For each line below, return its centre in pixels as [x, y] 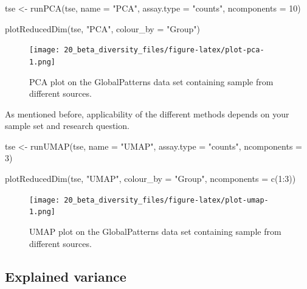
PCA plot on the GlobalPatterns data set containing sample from [151, 81]
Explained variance [66, 276]
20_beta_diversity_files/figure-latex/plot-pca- [164, 50]
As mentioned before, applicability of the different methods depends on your [147, 113]
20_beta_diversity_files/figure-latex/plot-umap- [166, 200]
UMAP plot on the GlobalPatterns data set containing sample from [155, 231]
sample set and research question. [67, 126]
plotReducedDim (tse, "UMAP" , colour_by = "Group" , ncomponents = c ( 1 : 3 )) [150, 179]
